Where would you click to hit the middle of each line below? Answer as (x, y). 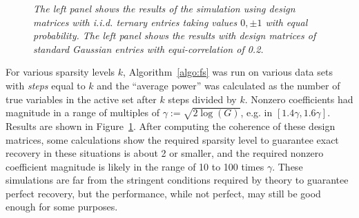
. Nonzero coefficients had (299, 99)
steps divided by (202, 99)
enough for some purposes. (62, 207)
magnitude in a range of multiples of (83, 112)
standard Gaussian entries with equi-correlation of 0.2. (148, 48)
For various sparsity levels (60, 72)
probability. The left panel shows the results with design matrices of (175, 35)
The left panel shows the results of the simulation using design (164, 8)
